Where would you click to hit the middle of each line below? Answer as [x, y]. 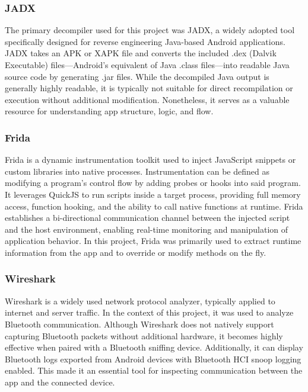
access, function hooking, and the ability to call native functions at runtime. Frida [154, 206]
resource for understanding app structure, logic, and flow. [109, 111]
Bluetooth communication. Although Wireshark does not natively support [139, 324]
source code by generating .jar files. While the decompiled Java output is [137, 76]
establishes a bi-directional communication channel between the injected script [147, 218]
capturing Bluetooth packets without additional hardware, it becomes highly [144, 335]
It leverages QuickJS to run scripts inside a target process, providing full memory [153, 194]
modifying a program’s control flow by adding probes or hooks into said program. [153, 183]
